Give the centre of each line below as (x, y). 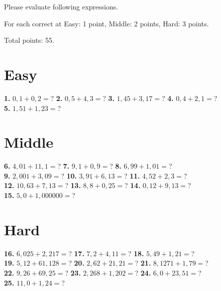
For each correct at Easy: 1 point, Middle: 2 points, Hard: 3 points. (107, 23)
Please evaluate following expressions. (61, 6)
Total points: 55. (29, 40)
